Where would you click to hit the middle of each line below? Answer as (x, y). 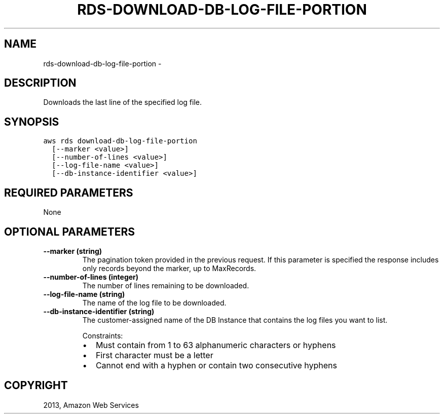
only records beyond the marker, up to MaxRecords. (169, 268)
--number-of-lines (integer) (91, 277)
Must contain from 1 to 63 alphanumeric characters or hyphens (216, 345)
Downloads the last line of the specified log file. (123, 102)
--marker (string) (73, 251)
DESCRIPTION (40, 83)
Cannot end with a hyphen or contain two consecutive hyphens (216, 365)
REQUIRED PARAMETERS (69, 193)
